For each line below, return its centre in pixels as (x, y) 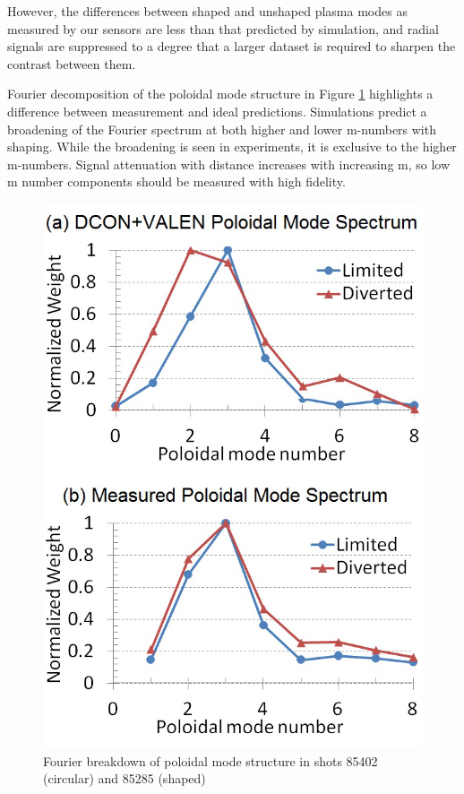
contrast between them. (72, 63)
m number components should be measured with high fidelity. (176, 181)
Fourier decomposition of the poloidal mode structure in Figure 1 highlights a (220, 94)
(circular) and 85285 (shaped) (125, 778)
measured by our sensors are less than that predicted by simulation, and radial (223, 28)
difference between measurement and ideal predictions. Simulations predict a (217, 111)
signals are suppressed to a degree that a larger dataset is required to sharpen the (232, 46)
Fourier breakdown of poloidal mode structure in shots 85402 (211, 760)
